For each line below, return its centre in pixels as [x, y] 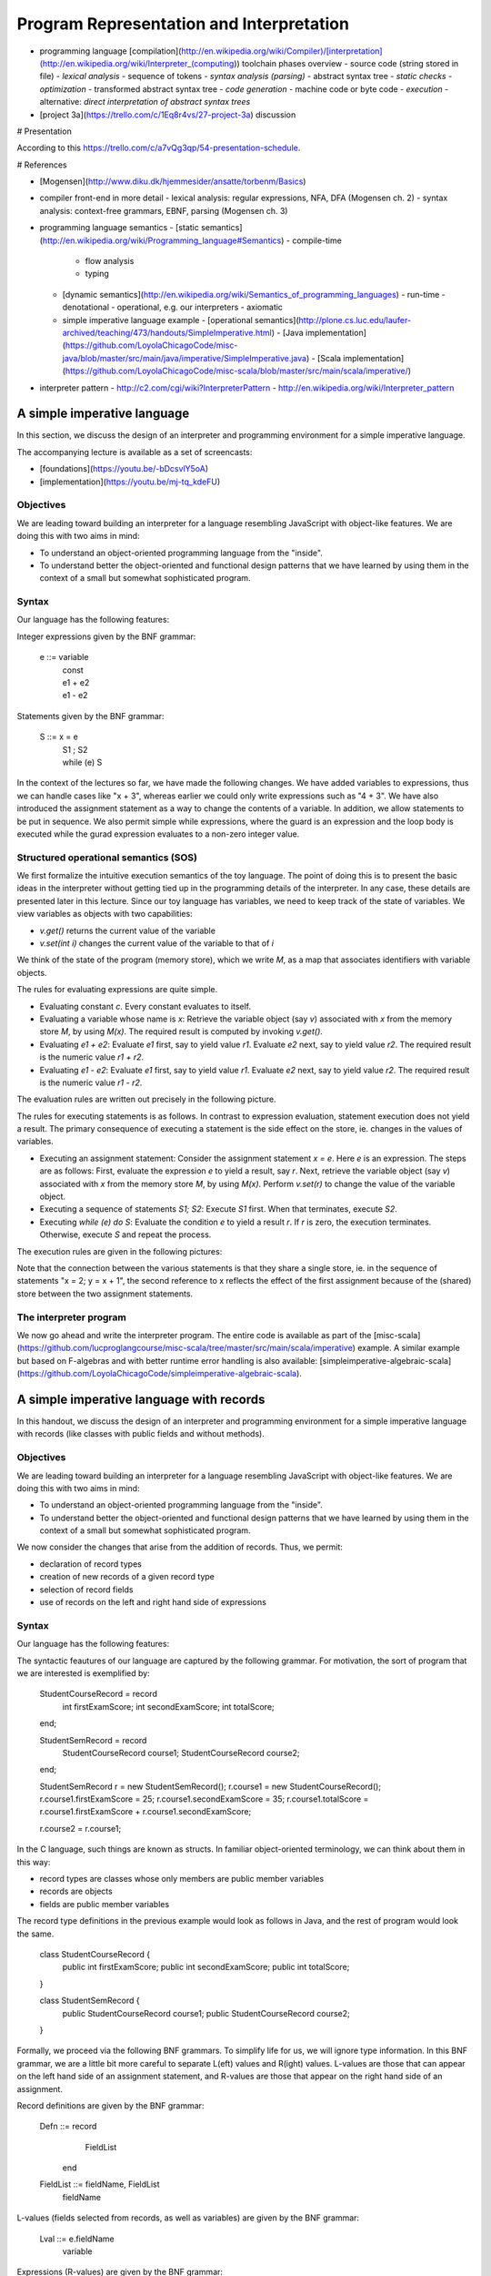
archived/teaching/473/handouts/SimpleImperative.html [167, 332]
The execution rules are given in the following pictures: [120, 1251]
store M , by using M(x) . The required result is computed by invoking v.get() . [181, 1031]
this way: [34, 1862]
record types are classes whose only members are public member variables [182, 1879]
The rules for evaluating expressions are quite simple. [117, 990]
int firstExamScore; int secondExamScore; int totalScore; [168, 1706]
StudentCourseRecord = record [99, 1694]
